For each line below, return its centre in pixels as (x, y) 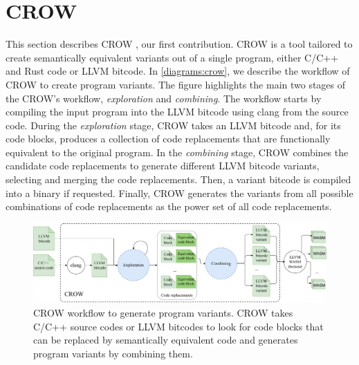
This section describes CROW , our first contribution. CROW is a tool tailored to (179, 44)
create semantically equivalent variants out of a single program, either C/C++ (172, 57)
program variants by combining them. (113, 353)
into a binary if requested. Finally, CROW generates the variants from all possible (179, 193)
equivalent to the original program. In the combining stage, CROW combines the (177, 152)
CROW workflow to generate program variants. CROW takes (163, 312)
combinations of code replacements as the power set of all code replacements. (169, 206)
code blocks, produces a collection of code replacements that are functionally (168, 139)
